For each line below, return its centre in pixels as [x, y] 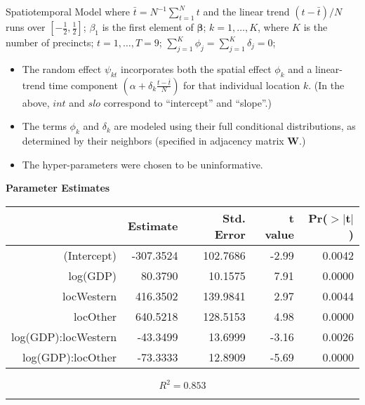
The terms [44, 126]
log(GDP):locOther [70, 357]
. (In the [326, 85]
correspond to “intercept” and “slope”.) [187, 102]
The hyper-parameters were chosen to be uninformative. [142, 164]
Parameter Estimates [58, 188]
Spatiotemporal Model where [68, 11]
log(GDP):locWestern [64, 336]
